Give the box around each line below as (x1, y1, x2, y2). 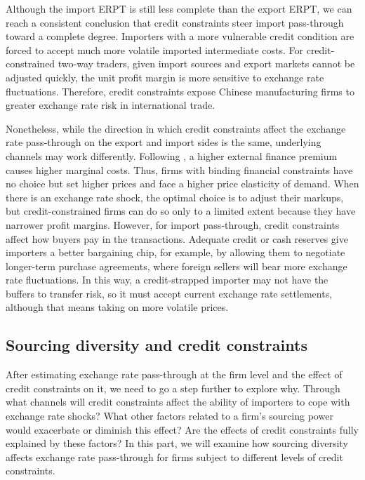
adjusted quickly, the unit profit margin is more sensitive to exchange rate (6, 69, 324, 84)
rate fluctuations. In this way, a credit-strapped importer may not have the (6, 272, 328, 287)
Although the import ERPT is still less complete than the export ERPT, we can (6, 1, 352, 15)
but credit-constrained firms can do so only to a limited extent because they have (6, 204, 356, 218)
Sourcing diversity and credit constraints (6, 334, 307, 356)
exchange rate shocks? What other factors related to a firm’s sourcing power (6, 408, 333, 423)
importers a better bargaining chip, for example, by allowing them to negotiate (6, 245, 345, 260)
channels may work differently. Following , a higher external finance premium (6, 148, 338, 163)
